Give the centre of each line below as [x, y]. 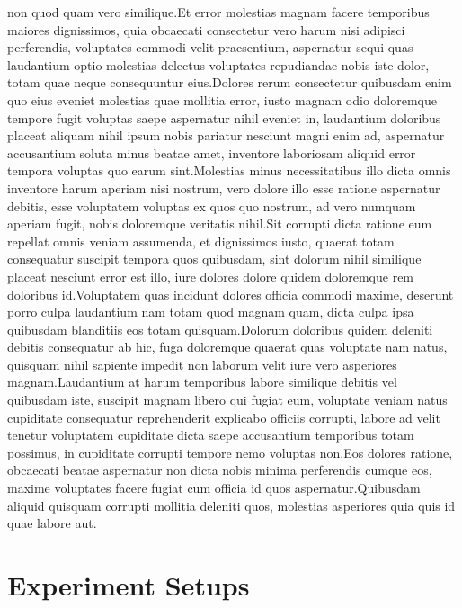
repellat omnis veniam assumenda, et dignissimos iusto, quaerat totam [201, 241]
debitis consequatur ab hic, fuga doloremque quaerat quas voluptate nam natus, [227, 347]
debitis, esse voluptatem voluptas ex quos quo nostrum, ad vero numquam [212, 206]
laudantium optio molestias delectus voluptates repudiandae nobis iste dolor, [218, 64]
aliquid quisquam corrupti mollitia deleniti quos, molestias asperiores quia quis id [231, 505]
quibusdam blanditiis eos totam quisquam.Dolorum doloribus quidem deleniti [220, 329]
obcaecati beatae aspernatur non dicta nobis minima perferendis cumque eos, [220, 470]
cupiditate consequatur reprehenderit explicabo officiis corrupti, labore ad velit [224, 417]
